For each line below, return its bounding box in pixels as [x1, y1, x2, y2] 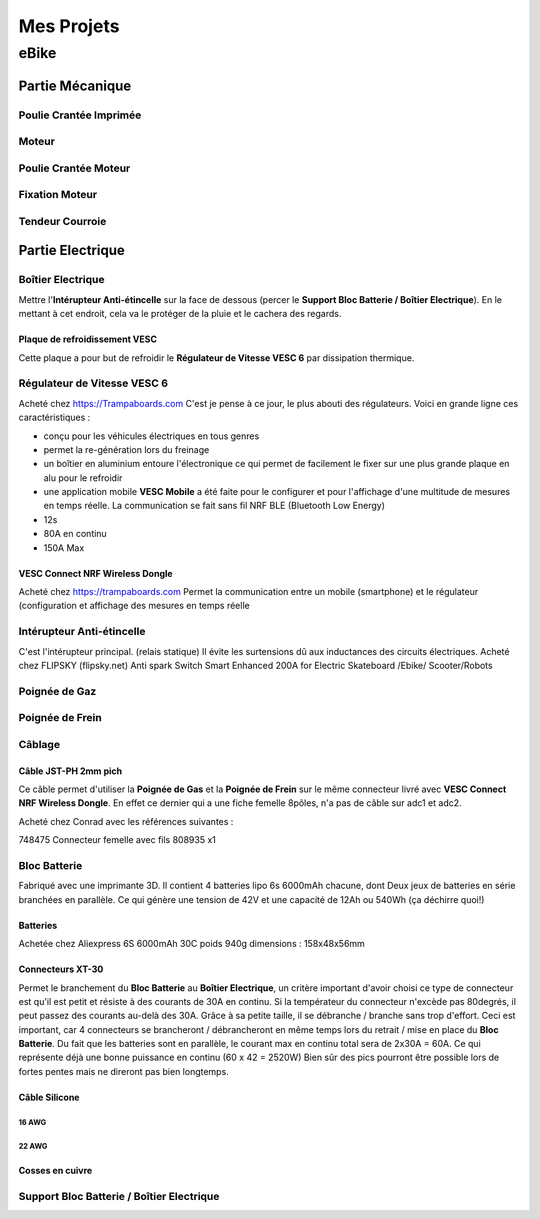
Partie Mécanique [18, 77, 132, 94]
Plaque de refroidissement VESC [18, 333, 158, 345]
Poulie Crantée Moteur [18, 161, 131, 175]
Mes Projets [18, 15, 120, 37]
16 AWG [18, 1117, 47, 1127]
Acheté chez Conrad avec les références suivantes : [18, 815, 234, 827]
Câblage [18, 737, 60, 751]
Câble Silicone [18, 1091, 80, 1103]
